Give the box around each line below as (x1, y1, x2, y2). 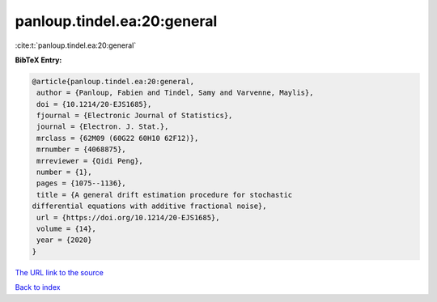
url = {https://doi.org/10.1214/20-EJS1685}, (36, 213, 220, 222)
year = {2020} (36, 236, 92, 245)
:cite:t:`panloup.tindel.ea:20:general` (15, 40, 137, 50)
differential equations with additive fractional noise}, (32, 202, 267, 211)
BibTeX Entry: (15, 55, 62, 65)
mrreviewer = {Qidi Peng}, (36, 156, 143, 165)
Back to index (15, 283, 61, 292)
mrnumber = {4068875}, (36, 145, 127, 154)
